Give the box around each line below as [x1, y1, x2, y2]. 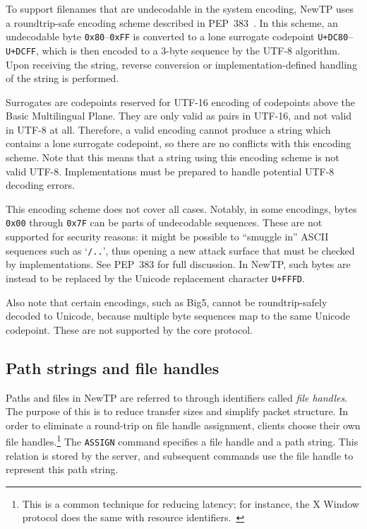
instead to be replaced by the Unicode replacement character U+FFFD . [6, 270, 305, 285]
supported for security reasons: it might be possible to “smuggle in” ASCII [6, 229, 329, 244]
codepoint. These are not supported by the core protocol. [6, 322, 253, 337]
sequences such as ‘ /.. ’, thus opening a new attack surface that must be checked [6, 243, 355, 257]
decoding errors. [6, 178, 75, 192]
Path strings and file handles [6, 356, 219, 378]
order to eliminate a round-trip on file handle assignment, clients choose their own [6, 417, 361, 432]
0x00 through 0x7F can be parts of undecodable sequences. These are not [6, 215, 323, 230]
